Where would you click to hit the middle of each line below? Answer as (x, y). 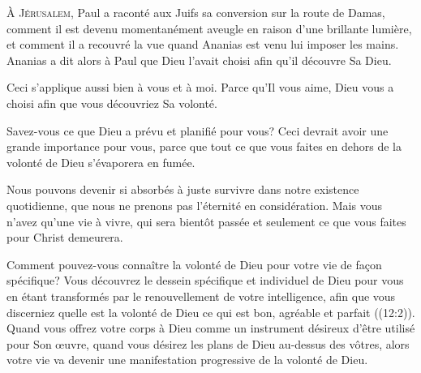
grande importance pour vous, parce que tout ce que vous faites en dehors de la (204, 146)
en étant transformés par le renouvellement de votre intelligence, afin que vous (201, 296)
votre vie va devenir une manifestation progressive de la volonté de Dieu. (187, 360)
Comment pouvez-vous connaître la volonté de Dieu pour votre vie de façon (194, 264)
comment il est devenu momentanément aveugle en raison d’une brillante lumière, (209, 28)
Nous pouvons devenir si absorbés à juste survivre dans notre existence (183, 189)
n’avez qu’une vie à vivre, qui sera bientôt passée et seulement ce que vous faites (206, 221)
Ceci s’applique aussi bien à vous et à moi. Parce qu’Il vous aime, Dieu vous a (200, 87)
